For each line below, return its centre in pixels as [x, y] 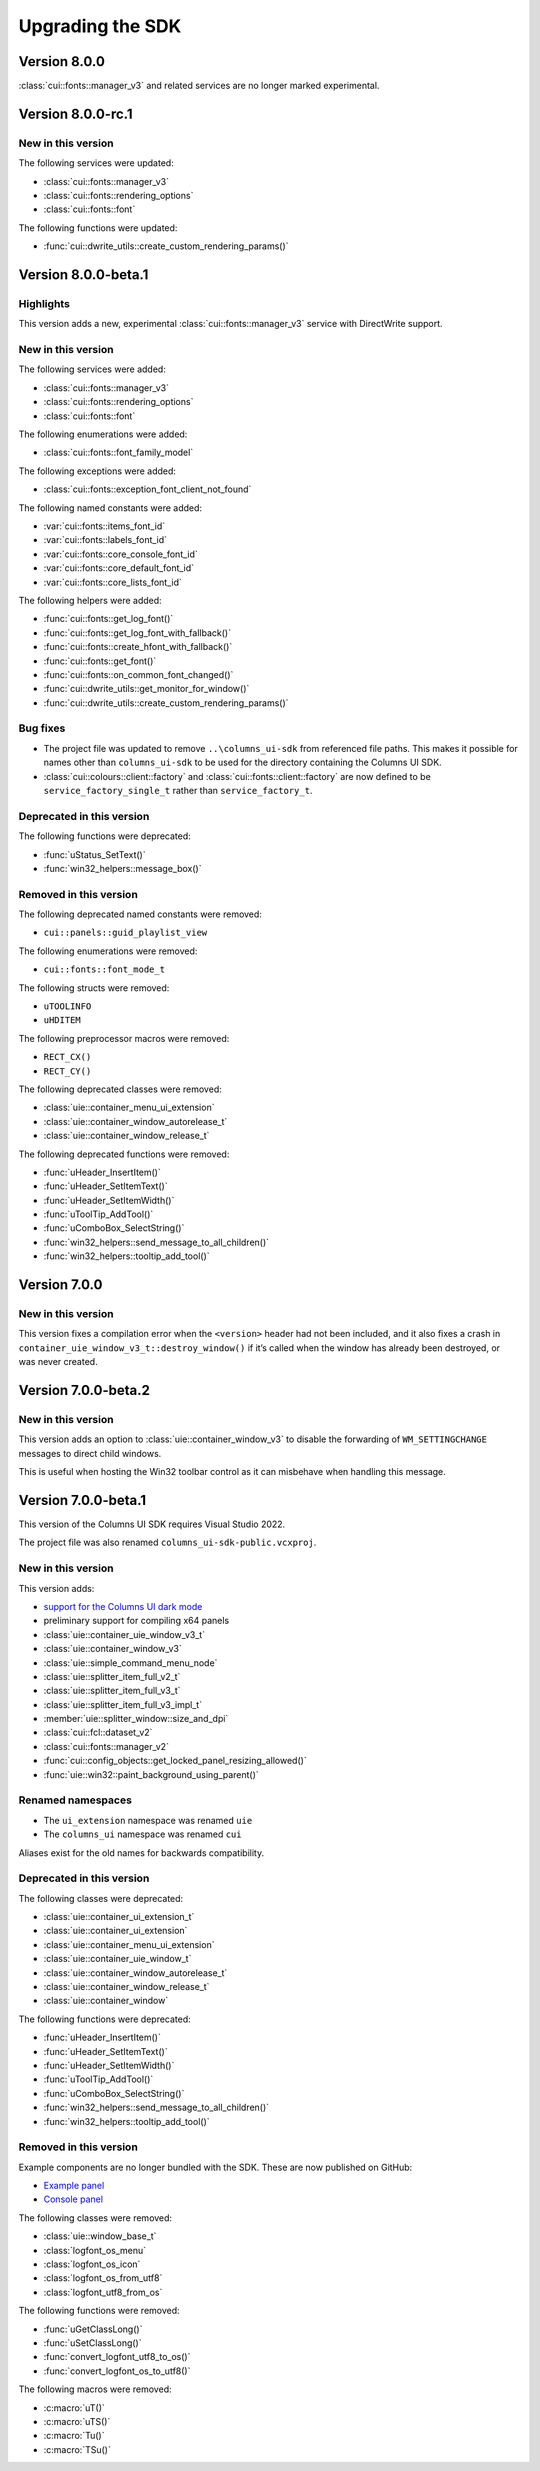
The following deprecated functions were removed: [124, 1154]
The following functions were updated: [98, 227]
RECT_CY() [67, 1071]
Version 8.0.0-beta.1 [83, 274]
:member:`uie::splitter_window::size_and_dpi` [136, 1719]
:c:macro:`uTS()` [77, 2421]
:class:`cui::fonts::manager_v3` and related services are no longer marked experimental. [199, 86]
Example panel [74, 2186]
